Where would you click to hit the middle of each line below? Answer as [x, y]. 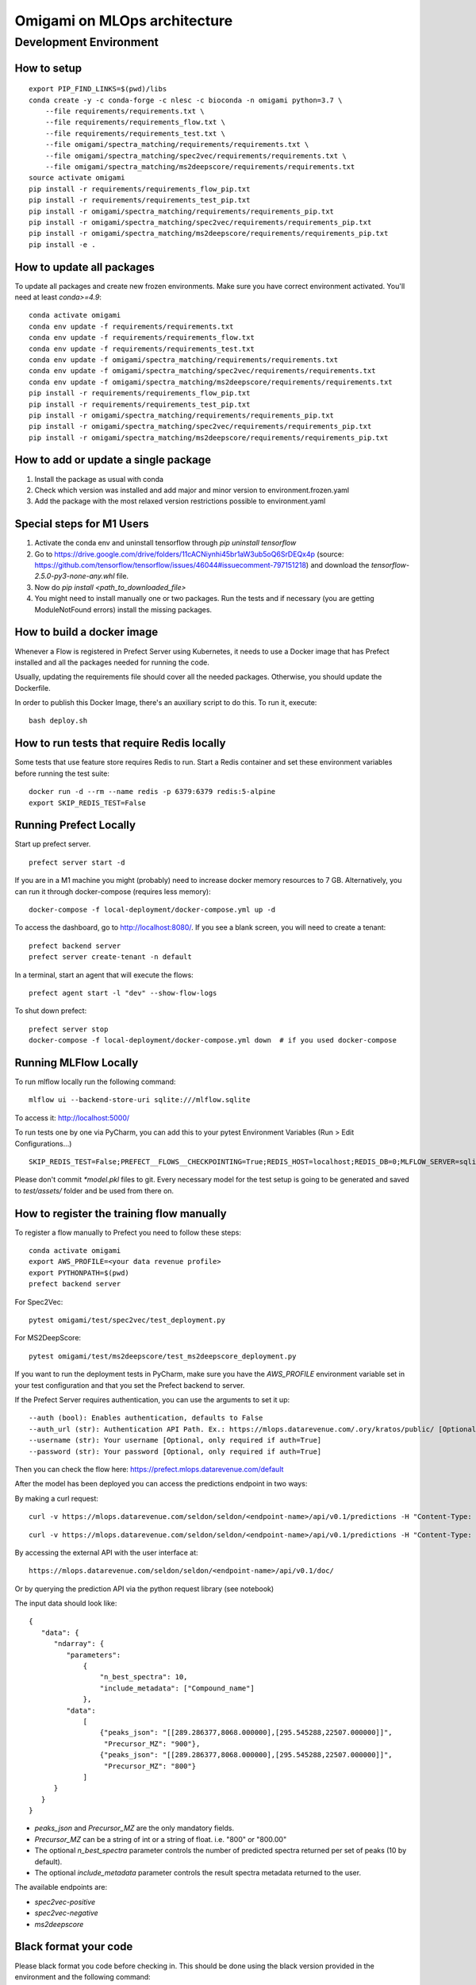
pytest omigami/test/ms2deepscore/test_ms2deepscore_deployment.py [163, 1356]
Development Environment [86, 42]
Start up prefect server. [53, 844]
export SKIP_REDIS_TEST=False [88, 803]
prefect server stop [69, 1029]
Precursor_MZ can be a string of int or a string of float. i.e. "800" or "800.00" [161, 1839]
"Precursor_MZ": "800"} [150, 1766]
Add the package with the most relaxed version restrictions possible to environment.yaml [180, 501]
